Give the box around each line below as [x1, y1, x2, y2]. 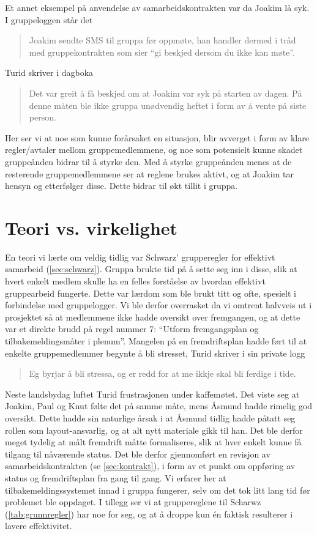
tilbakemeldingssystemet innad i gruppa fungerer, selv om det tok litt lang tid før [5, 483, 310, 496]
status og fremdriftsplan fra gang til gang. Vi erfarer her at [5, 471, 226, 484]
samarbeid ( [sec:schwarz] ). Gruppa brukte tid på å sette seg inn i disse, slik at [5, 262, 297, 275]
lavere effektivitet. [5, 519, 72, 532]
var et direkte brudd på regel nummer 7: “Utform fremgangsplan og [5, 322, 259, 335]
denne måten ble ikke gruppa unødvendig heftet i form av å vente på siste [29, 98, 307, 111]
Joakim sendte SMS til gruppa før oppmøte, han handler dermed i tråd [29, 34, 296, 46]
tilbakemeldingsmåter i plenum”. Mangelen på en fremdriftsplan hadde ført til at [5, 335, 307, 347]
